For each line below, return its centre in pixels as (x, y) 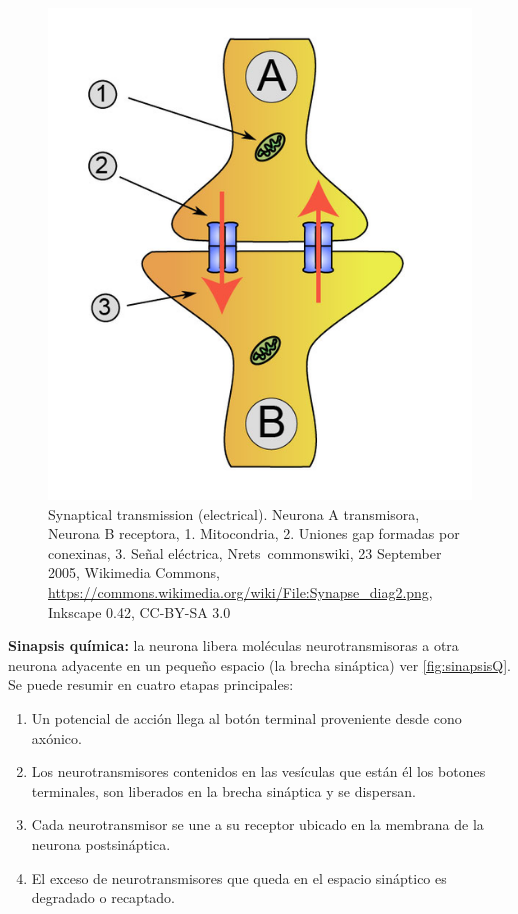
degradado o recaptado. (103, 897)
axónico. (56, 737)
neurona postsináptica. (101, 843)
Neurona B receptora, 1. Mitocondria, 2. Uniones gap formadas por (254, 533)
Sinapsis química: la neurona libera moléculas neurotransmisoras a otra (233, 645)
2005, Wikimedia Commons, (134, 572)
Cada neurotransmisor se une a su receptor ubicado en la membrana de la (257, 824)
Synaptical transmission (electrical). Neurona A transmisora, (234, 513)
